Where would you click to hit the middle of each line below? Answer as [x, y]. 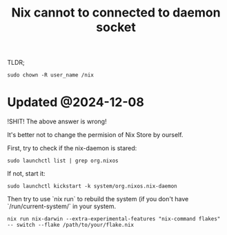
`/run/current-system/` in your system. [62, 206]
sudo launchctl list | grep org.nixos [63, 161]
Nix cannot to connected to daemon [116, 13]
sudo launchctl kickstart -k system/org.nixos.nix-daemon [92, 186]
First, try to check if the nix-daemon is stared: [72, 148]
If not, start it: [27, 174]
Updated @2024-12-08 [76, 102]
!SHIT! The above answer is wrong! [57, 121]
